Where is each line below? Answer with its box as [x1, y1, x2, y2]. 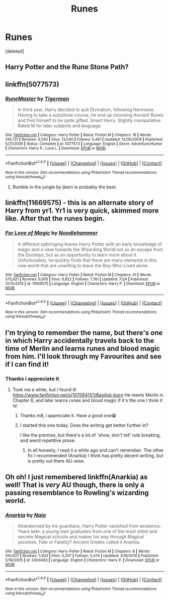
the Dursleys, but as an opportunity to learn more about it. [17, 252, 138, 258]
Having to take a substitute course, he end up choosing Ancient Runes [17, 112, 164, 118]
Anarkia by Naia [5, 511, 46, 518]
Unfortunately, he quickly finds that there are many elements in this [17, 257, 157, 263]
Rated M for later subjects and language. [17, 123, 102, 129]
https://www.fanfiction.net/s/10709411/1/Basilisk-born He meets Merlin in [12, 392, 163, 398]
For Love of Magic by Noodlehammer [5, 229, 98, 236]
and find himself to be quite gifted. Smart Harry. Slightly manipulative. [17, 117, 162, 124]
